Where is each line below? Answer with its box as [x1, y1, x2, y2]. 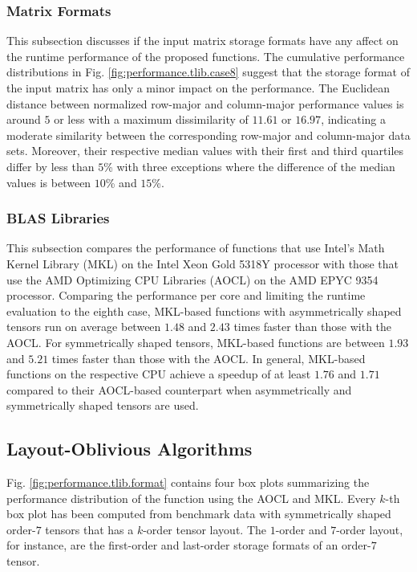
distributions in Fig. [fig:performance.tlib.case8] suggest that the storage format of [6, 63, 410, 80]
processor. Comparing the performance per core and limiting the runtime [6, 287, 366, 304]
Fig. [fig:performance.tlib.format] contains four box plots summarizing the [6, 474, 370, 491]
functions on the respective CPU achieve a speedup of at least [6, 366, 311, 382]
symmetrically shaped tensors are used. [6, 397, 199, 414]
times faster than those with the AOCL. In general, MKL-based [51, 349, 366, 366]
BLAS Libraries [6, 208, 110, 228]
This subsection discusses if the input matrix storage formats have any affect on [6, 32, 399, 49]
